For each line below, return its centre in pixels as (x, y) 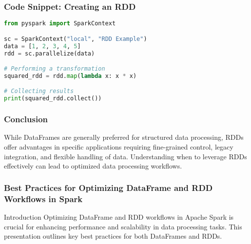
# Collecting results (39, 91)
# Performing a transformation (55, 69)
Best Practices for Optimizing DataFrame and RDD (108, 187)
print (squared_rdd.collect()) (53, 99)
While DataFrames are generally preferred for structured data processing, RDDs (124, 137)
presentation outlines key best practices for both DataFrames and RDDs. (113, 236)
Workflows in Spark (43, 198)
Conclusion (26, 119)
